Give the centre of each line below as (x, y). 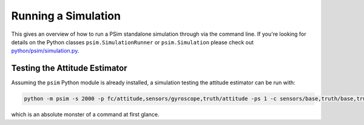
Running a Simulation (66, 16)
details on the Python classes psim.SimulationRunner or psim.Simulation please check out (133, 42)
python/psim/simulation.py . (45, 51)
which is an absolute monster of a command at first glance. (85, 115)
